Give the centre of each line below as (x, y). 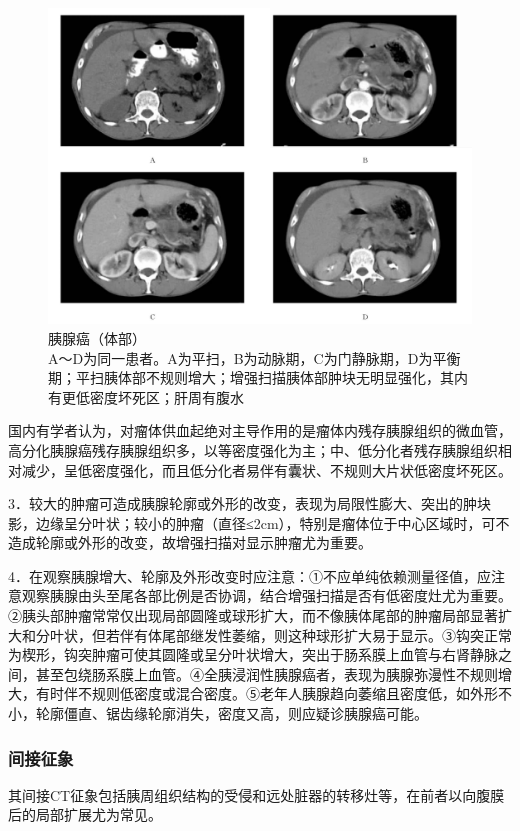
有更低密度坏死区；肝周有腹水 (146, 396)
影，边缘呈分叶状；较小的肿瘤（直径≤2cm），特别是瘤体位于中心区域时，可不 (259, 522)
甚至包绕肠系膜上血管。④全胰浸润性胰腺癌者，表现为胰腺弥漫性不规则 (266, 673)
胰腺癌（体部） (97, 337)
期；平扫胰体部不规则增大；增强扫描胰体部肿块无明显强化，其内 (258, 377)
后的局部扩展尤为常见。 (85, 814)
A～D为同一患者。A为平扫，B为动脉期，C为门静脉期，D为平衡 (254, 357)
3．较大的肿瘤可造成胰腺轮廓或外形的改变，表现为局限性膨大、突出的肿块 (249, 503)
